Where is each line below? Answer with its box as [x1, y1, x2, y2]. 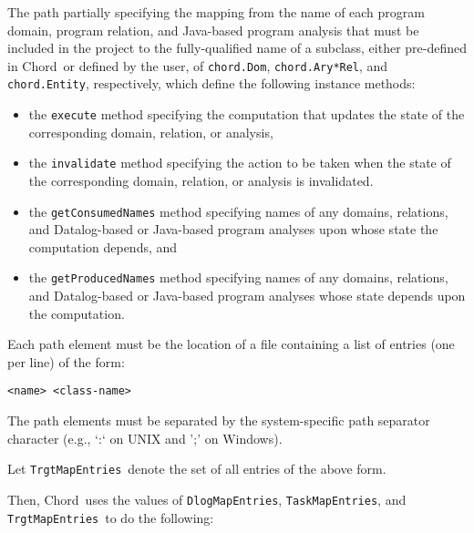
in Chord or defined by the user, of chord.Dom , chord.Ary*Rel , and [7, 56, 388, 75]
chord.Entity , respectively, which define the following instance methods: [7, 74, 416, 93]
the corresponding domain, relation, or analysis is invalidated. [28, 171, 374, 190]
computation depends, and [28, 237, 178, 256]
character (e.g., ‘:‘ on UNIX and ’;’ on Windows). [7, 428, 283, 447]
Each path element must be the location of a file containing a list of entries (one [7, 334, 455, 354]
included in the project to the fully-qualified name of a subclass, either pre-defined [7, 38, 467, 57]
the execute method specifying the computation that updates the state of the [28, 105, 465, 124]
